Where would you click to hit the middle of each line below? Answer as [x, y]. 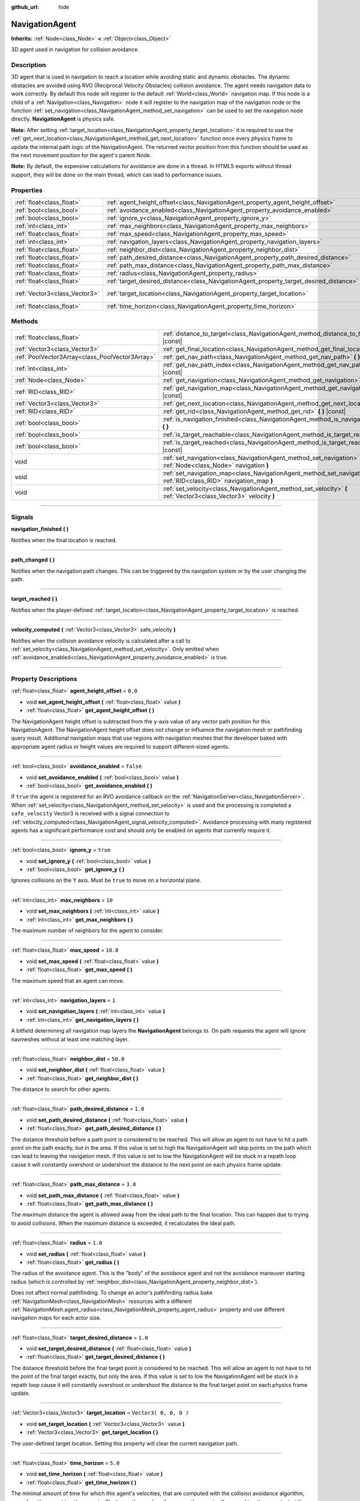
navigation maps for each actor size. [56, 1318]
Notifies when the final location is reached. [64, 540]
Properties [27, 190]
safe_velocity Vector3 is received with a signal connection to [90, 814]
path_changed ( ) [33, 560]
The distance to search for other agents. [61, 1089]
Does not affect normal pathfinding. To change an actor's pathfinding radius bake [112, 1293]
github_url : [25, 7]
